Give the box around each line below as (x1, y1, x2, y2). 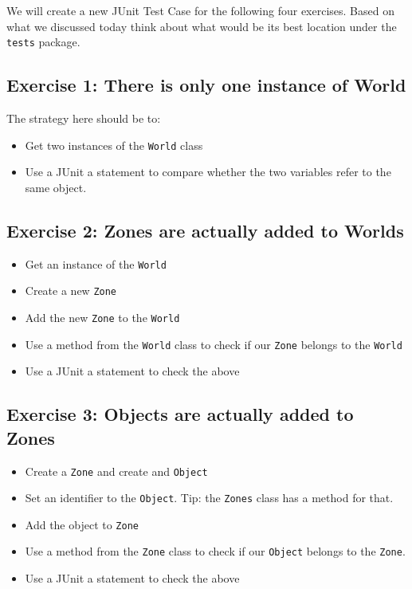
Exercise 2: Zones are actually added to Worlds (6, 218, 404, 242)
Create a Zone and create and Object (25, 462, 208, 479)
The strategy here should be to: (6, 110, 161, 127)
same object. (25, 179, 87, 195)
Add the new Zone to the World (25, 309, 180, 325)
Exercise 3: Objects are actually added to (6, 402, 354, 426)
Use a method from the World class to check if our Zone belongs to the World (25, 336, 402, 352)
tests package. (6, 33, 80, 50)
